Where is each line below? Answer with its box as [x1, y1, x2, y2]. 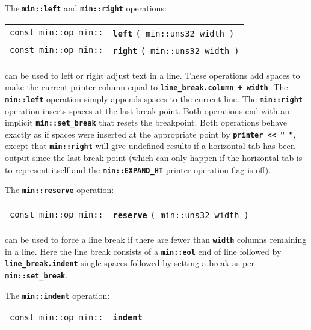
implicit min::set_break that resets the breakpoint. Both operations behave [5, 116, 288, 129]
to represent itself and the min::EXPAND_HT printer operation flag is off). [5, 163, 271, 176]
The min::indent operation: [5, 289, 110, 301]
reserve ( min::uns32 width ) [112, 210, 249, 221]
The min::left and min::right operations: [5, 2, 167, 14]
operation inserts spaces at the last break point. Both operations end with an [5, 104, 289, 117]
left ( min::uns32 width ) [112, 28, 235, 38]
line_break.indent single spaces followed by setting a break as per [5, 257, 254, 269]
